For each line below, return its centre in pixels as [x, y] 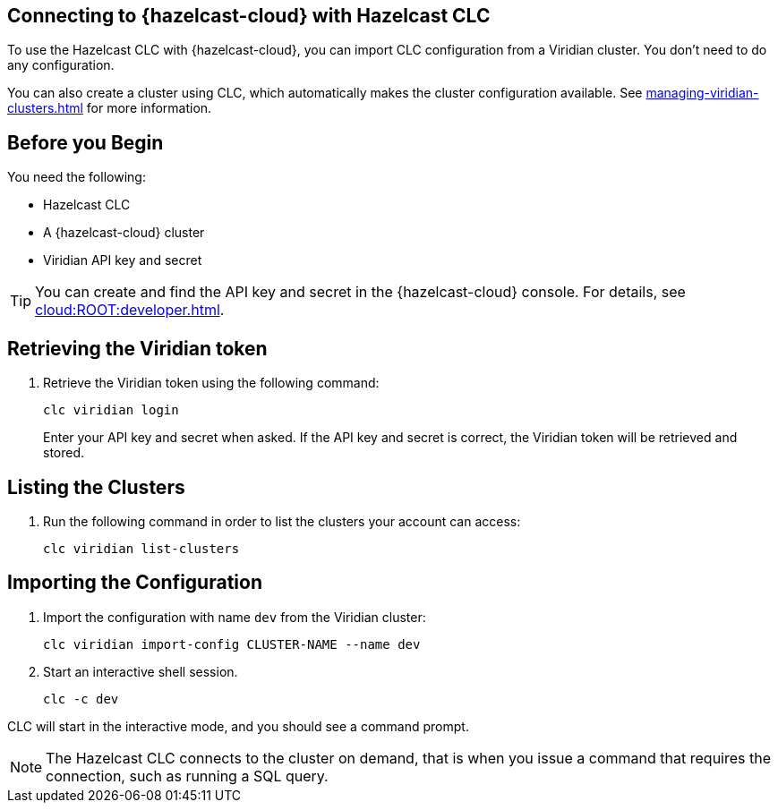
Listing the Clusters [96, 487]
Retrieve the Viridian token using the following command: [211, 383]
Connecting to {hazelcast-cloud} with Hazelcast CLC [249, 16]
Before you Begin [85, 142]
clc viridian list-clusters [141, 548]
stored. [64, 453]
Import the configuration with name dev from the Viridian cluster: [235, 617]
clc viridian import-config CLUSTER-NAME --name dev [232, 644]
